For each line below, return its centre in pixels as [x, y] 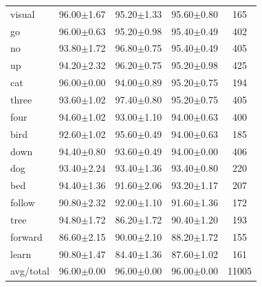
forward [26, 236]
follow [23, 202]
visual [23, 13]
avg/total [30, 271]
